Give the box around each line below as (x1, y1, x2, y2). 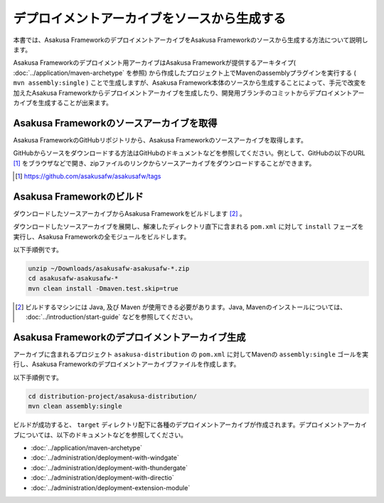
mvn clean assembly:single (28, 403, 122, 410)
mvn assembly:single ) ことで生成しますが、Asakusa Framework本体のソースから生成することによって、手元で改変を (13, 78, 366, 87)
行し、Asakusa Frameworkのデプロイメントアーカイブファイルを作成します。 (13, 360, 240, 368)
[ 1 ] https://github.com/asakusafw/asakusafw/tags (15, 172, 161, 180)
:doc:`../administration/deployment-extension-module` (31, 483, 191, 492)
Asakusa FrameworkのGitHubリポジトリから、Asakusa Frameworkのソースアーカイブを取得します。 (13, 135, 307, 144)
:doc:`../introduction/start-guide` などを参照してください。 (26, 313, 197, 321)
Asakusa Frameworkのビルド (13, 190, 144, 202)
